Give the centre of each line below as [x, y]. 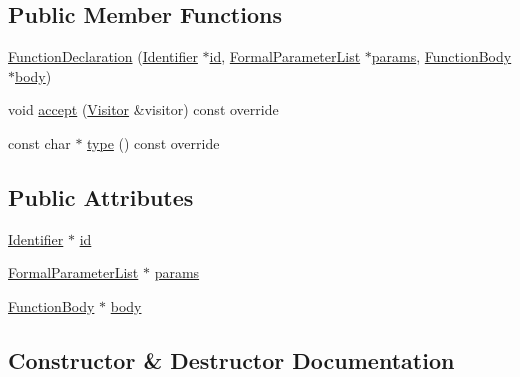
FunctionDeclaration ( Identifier [103, 56]
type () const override [153, 142]
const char [39, 142]
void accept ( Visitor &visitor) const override [143, 109]
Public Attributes [101, 196]
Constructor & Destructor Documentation [231, 359]
